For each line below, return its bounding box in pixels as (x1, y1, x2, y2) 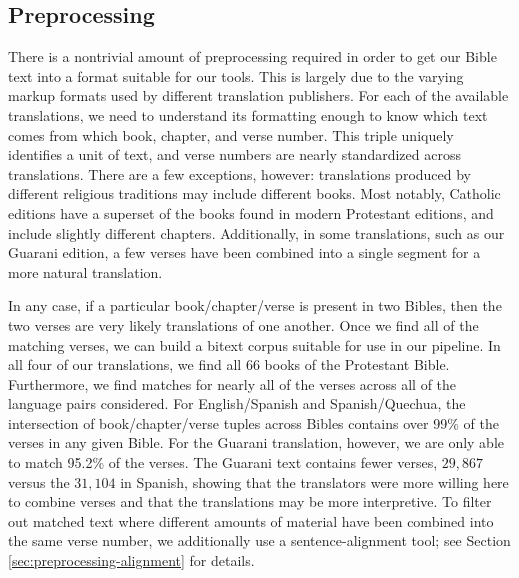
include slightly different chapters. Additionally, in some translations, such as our (8, 222, 505, 243)
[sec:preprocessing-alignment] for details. (8, 550, 255, 571)
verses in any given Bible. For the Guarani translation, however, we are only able (8, 432, 505, 453)
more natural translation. (8, 261, 163, 282)
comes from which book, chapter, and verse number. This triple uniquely (8, 124, 454, 145)
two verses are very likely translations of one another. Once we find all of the (8, 314, 479, 335)
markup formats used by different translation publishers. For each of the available (8, 85, 509, 106)
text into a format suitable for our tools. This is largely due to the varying (8, 65, 464, 86)
